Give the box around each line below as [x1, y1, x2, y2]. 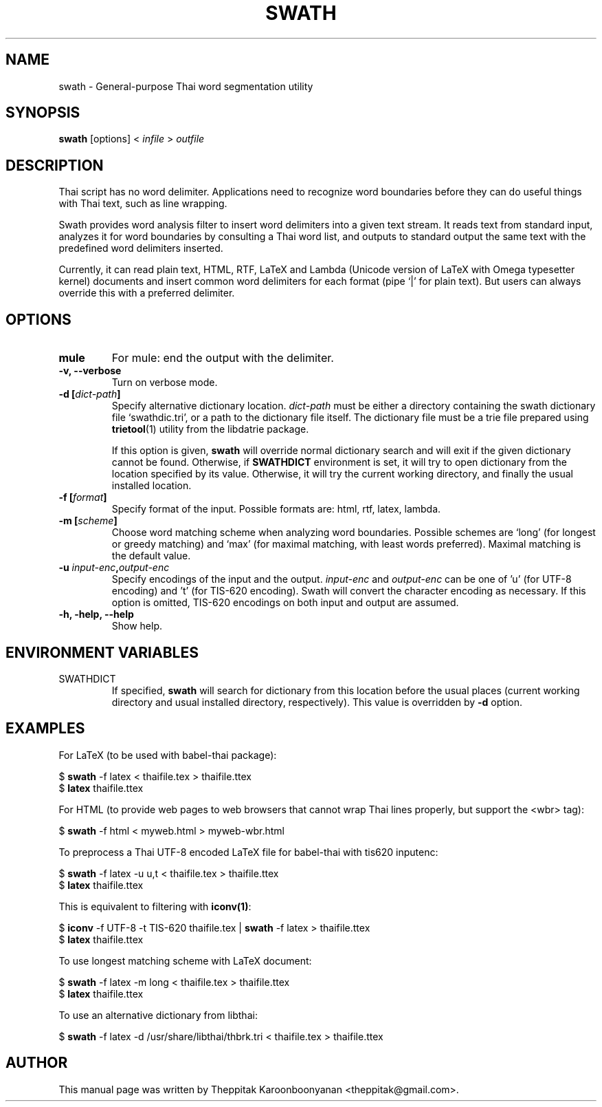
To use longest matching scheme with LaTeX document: [58, 954, 312, 967]
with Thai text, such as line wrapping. [58, 197, 227, 210]
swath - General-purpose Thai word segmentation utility [58, 80, 313, 92]
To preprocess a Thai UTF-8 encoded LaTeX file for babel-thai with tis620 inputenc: [58, 846, 438, 858]
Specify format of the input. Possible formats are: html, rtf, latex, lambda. [111, 503, 441, 515]
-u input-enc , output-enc [58, 561, 170, 574]
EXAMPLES [5, 720, 85, 738]
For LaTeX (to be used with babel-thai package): [58, 749, 277, 761]
